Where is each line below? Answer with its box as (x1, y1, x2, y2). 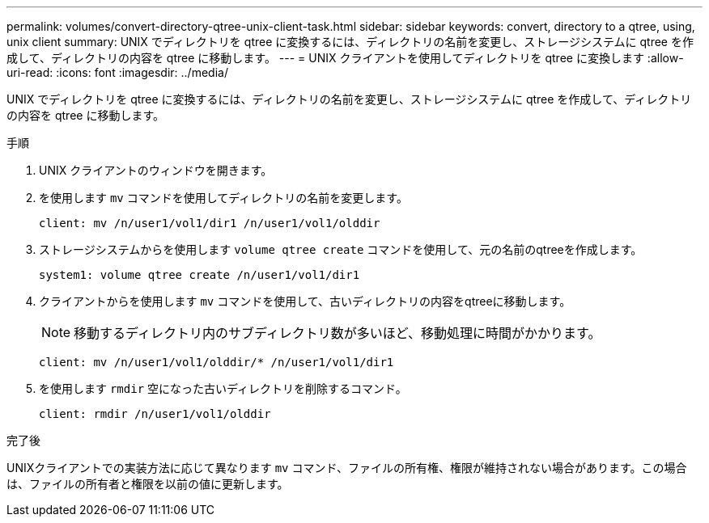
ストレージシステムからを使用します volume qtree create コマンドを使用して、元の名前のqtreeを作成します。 (39, 243, 643, 256)
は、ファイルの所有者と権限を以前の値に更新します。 (6, 477, 289, 491)
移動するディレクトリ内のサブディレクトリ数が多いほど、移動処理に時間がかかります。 (74, 325, 601, 341)
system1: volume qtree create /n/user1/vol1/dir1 (39, 268, 360, 281)
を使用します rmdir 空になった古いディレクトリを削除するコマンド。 (39, 382, 407, 395)
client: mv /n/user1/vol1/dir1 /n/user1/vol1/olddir (39, 217, 380, 230)
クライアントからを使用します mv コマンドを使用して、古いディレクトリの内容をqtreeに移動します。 (39, 294, 571, 308)
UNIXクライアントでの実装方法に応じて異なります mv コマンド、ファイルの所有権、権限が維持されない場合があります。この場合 (6, 461, 687, 474)
